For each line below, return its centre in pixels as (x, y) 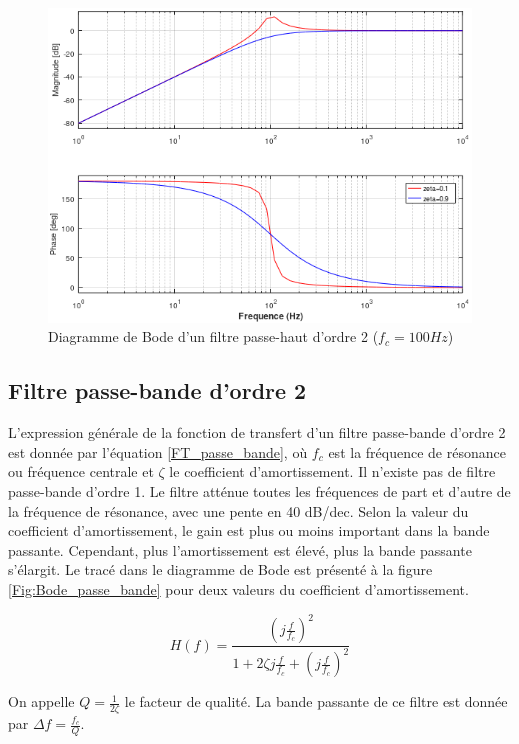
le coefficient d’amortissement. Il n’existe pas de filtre (332, 471)
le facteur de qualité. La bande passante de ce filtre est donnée (316, 701)
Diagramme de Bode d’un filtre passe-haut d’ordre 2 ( (213, 336)
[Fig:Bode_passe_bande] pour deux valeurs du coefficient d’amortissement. (238, 589)
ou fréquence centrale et (81, 471)
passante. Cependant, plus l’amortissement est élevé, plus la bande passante (240, 549)
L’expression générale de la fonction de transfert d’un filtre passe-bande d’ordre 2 (257, 432)
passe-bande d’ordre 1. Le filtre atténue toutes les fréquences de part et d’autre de (259, 491)
